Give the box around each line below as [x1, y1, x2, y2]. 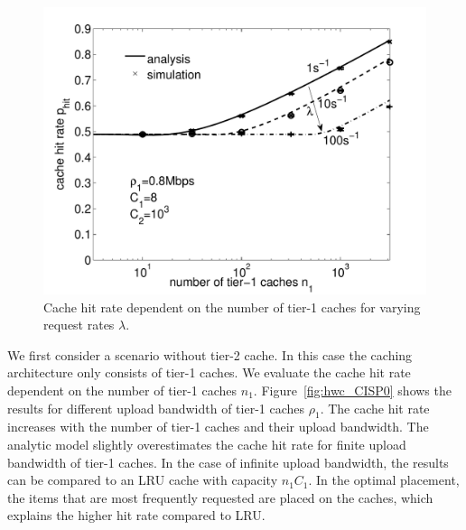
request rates [43, 315, 115, 334]
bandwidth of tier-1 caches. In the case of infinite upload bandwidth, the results [7, 452, 449, 471]
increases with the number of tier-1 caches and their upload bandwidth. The [7, 417, 429, 436]
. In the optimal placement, [308, 470, 460, 489]
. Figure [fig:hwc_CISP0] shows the [253, 380, 452, 399]
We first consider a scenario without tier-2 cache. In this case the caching [7, 345, 413, 364]
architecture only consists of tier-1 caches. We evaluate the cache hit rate [7, 363, 411, 382]
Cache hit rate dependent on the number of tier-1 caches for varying [43, 297, 421, 316]
